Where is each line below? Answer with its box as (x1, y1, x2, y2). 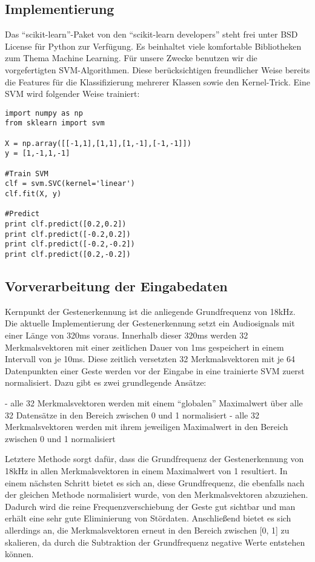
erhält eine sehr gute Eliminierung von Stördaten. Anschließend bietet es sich (5, 512, 291, 524)
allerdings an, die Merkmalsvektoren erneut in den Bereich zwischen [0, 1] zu (5, 523, 290, 536)
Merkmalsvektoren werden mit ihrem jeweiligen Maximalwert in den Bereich (5, 420, 288, 433)
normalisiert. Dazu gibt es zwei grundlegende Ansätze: (5, 376, 207, 389)
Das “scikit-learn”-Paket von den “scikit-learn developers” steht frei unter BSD (5, 28, 298, 41)
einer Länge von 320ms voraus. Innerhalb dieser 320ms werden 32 (5, 329, 248, 341)
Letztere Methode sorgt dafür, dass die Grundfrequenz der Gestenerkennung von (5, 452, 304, 465)
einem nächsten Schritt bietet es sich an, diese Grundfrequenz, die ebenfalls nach (5, 476, 305, 489)
